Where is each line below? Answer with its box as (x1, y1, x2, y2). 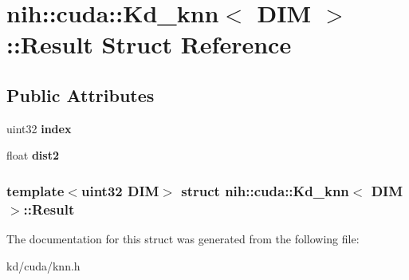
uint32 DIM (81, 180, 159, 200)
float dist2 (6, 147, 59, 164)
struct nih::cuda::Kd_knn (181, 180, 349, 200)
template (6, 180, 65, 200)
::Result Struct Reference (6, 28, 292, 61)
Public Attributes (6, 82, 155, 107)
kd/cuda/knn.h (6, 257, 81, 274)
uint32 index (6, 120, 72, 136)
